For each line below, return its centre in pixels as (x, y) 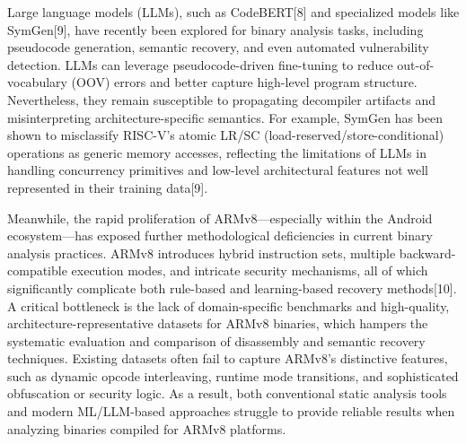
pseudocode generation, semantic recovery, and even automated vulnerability (218, 47)
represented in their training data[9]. (108, 187)
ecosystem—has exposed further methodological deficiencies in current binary (220, 235)
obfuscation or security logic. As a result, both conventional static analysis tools (227, 393)
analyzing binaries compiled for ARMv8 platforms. (147, 428)
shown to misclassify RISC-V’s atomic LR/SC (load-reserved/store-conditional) (226, 135)
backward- (427, 252)
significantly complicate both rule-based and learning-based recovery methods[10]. (232, 287)
